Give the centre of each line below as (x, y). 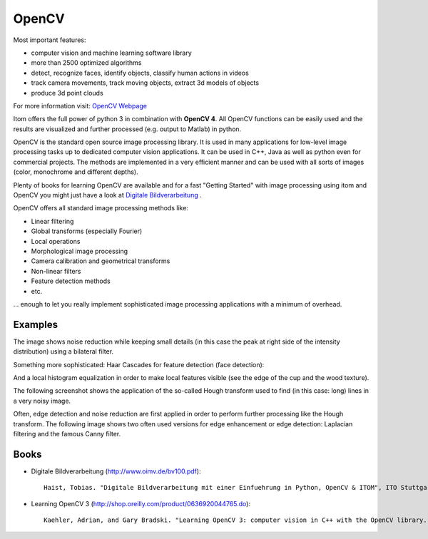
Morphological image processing (80, 251)
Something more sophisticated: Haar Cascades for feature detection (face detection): (139, 364)
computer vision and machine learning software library (111, 53)
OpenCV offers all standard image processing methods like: (101, 208)
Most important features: (50, 40)
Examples (36, 324)
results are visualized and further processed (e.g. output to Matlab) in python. (127, 129)
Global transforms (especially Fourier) (87, 231)
